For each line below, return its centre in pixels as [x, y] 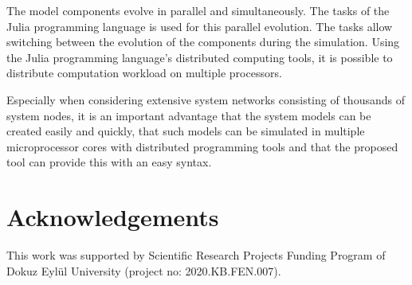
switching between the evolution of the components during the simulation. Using [203, 42]
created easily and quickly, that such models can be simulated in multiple [186, 131]
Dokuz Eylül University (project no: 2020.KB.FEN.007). [144, 270]
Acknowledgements [113, 217]
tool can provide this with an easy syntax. [109, 162]
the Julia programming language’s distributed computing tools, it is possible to [200, 57]
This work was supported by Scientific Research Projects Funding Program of [196, 255]
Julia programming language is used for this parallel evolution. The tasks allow [200, 26]
